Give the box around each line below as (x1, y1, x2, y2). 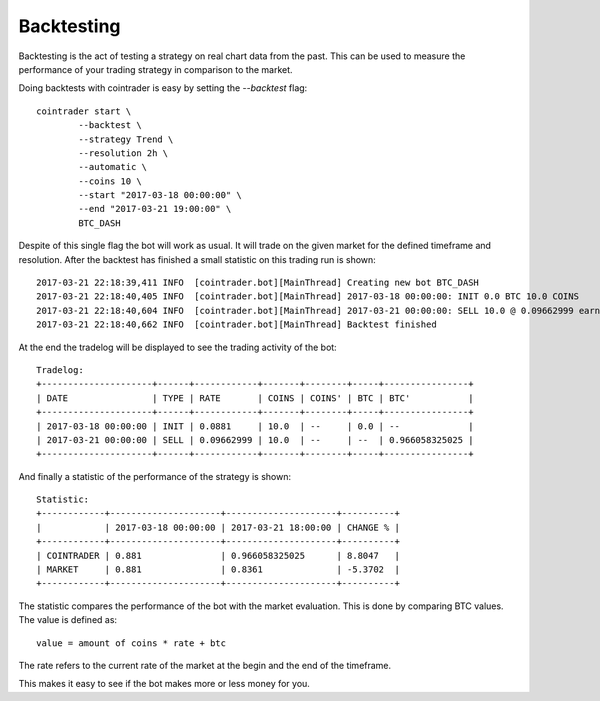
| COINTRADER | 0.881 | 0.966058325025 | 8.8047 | (36, 550, 400, 561)
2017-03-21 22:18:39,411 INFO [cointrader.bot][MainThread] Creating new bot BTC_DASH (36, 277, 480, 289)
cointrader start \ (36, 105, 132, 117)
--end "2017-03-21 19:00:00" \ (78, 203, 232, 215)
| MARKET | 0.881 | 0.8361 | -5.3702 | (36, 564, 400, 575)
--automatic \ (78, 161, 148, 173)
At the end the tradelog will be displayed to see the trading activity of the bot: (18, 341, 337, 353)
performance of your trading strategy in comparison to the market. (18, 63, 294, 75)
